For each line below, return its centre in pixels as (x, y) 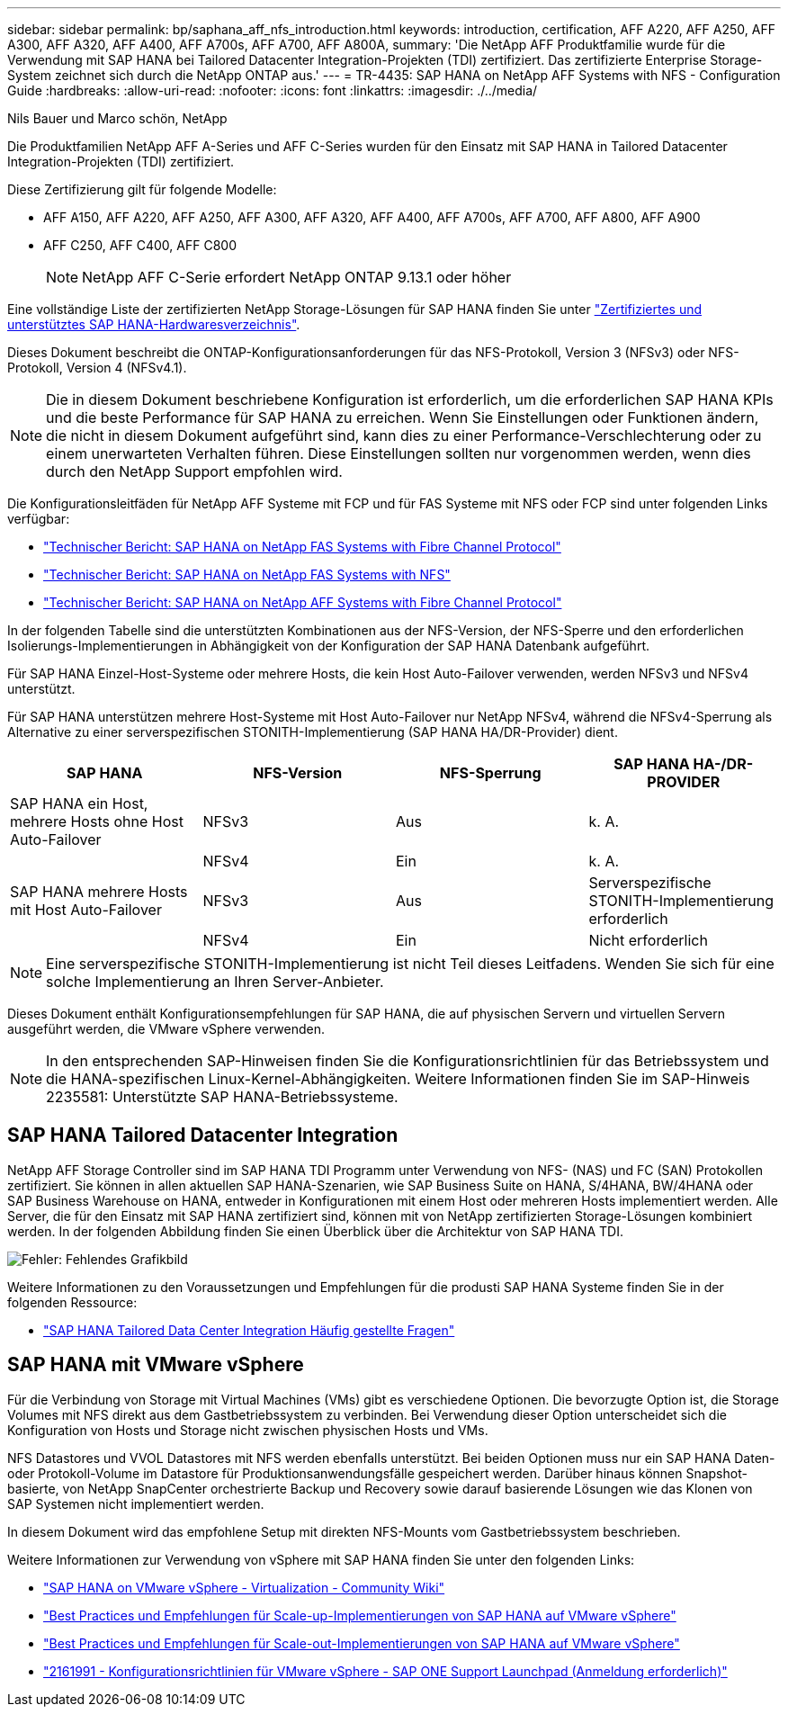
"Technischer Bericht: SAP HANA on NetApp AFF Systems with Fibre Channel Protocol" (303, 602)
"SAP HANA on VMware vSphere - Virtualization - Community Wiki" (244, 1587)
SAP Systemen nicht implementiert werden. (136, 1503)
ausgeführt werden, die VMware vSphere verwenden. (166, 1029)
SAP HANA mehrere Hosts (99, 892)
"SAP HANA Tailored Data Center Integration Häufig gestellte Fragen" (249, 1330)
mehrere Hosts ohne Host (97, 821)
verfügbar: (39, 519)
